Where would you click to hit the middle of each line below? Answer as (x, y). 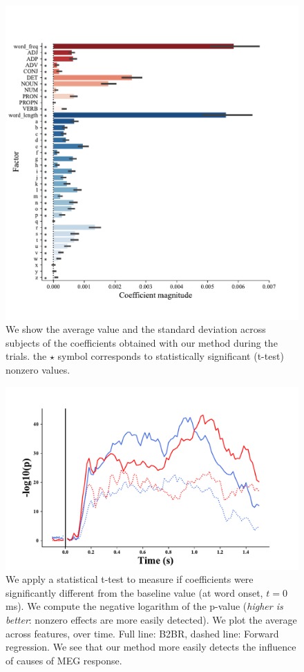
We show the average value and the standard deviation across (136, 329)
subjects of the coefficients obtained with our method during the (142, 342)
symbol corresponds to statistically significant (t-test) (171, 356)
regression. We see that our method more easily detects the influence (151, 647)
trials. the (26, 356)
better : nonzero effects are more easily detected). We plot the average (151, 619)
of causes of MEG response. (64, 660)
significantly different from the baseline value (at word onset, (134, 592)
